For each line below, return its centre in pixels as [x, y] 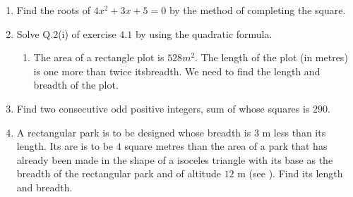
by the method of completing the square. [257, 10]
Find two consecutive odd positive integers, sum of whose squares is [163, 108]
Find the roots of [53, 10]
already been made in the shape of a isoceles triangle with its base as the [175, 159]
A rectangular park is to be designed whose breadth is [134, 132]
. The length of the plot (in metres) [271, 57]
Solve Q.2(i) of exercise [66, 33]
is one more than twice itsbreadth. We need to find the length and [177, 71]
